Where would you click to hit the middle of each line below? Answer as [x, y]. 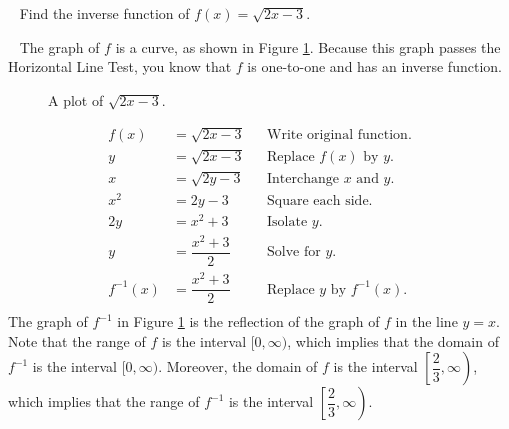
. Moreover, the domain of [238, 366]
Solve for [294, 252]
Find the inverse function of [104, 13]
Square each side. [320, 200]
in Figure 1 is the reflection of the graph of [248, 321]
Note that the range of [77, 340]
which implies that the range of [104, 401]
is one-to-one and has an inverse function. [374, 66]
